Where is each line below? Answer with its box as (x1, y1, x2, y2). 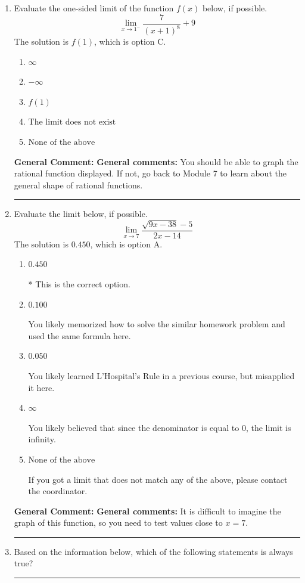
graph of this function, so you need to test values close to (14, 516, 223, 529)
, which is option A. (90, 237, 163, 250)
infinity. (28, 433, 56, 445)
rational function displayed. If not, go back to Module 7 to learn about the (14, 167, 287, 179)
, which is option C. (94, 35, 166, 47)
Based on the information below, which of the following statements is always (14, 545, 293, 557)
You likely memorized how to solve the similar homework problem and (28, 318, 285, 330)
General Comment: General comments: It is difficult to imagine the (14, 504, 281, 517)
